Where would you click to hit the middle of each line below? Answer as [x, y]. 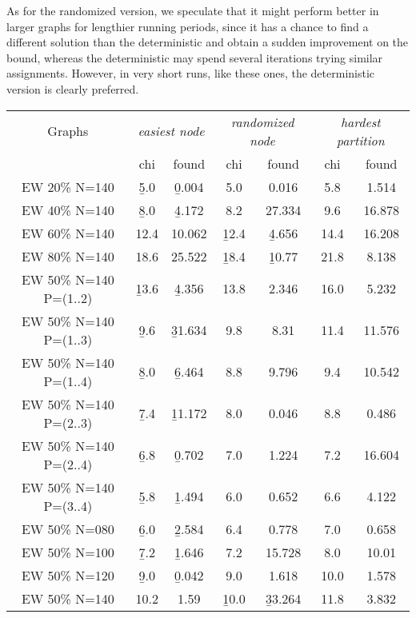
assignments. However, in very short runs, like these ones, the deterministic [191, 73]
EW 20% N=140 [68, 186]
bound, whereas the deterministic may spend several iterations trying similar [195, 57]
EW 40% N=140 [68, 209]
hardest [360, 122]
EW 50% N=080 [68, 528]
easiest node [171, 131]
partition [360, 140]
